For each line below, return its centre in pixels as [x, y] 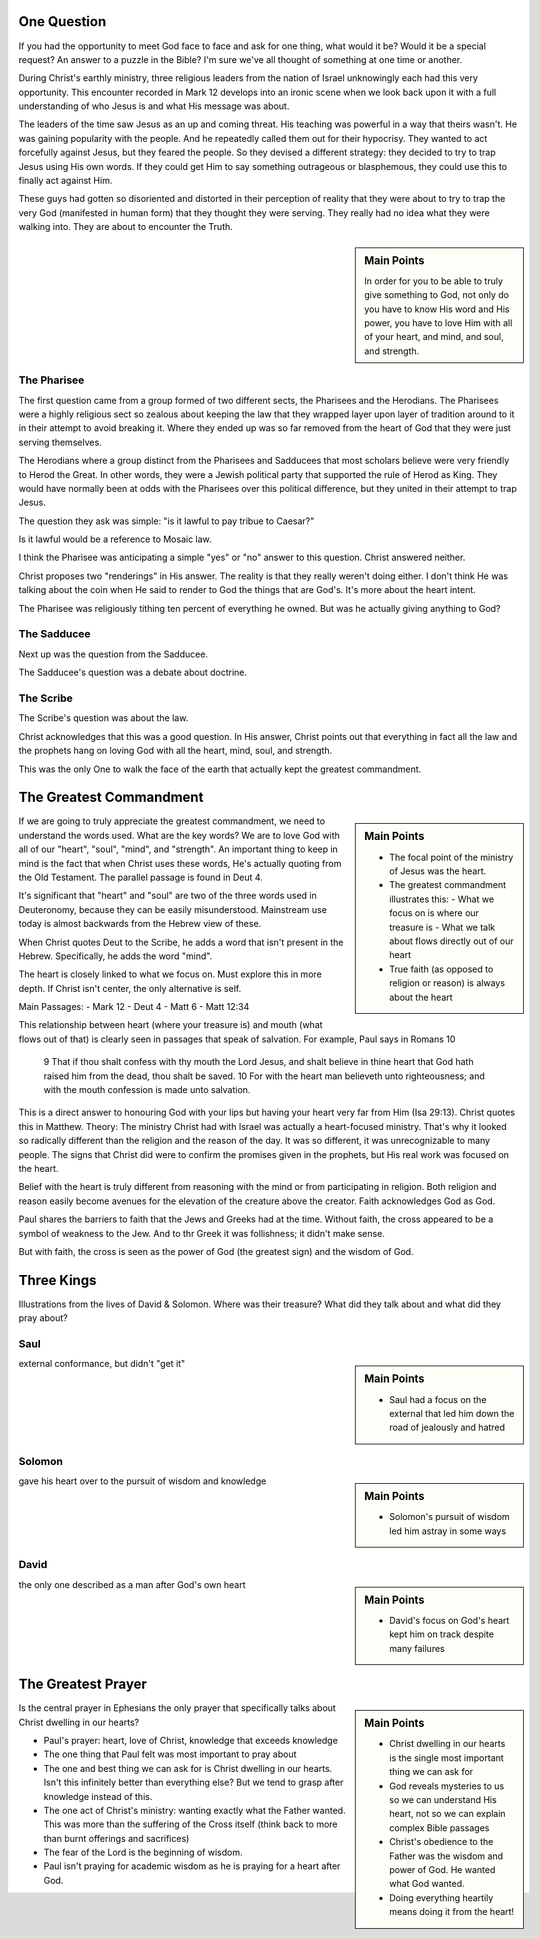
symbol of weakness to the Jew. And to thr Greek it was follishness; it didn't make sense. [201, 1233]
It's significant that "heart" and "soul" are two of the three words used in [167, 896]
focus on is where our [434, 913]
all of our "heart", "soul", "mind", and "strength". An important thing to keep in [178, 849]
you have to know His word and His [437, 309]
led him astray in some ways [448, 1531]
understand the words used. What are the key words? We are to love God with [179, 835]
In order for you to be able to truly [434, 281]
